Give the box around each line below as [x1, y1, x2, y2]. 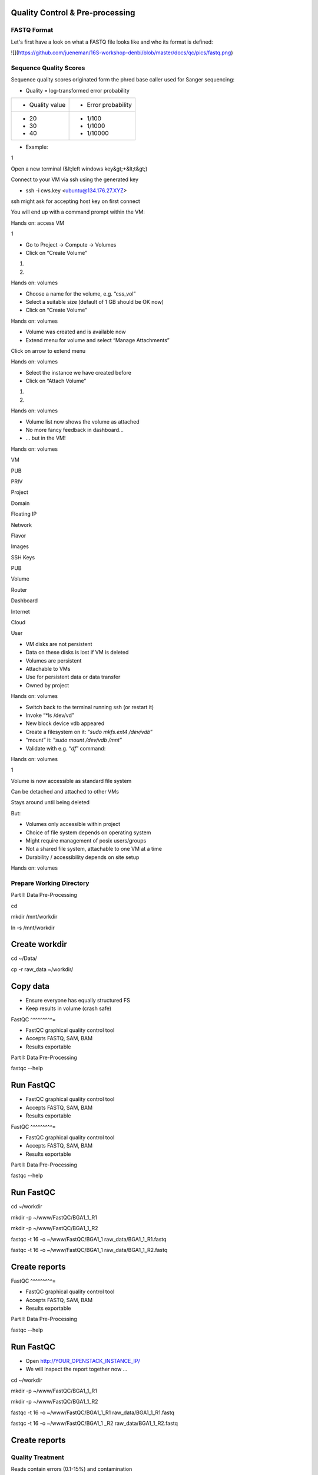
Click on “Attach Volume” [25, 378, 87, 385]
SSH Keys [11, 553, 35, 560]
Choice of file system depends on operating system [25, 829, 151, 836]
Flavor [11, 532, 26, 539]
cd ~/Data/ [11, 955, 38, 962]
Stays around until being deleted [11, 799, 90, 806]
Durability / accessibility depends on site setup [25, 853, 140, 861]
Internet [11, 608, 31, 615]
